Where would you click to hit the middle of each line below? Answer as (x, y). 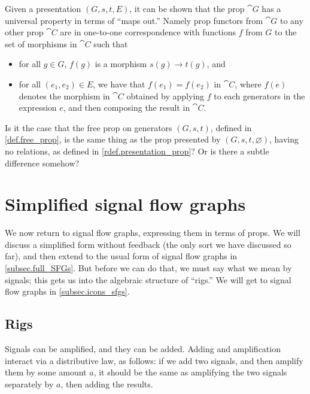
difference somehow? (42, 163)
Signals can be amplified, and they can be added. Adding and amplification (143, 349)
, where (248, 84)
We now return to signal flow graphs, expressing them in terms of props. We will (153, 233)
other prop (24, 32)
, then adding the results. (107, 384)
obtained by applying (165, 96)
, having (284, 139)
